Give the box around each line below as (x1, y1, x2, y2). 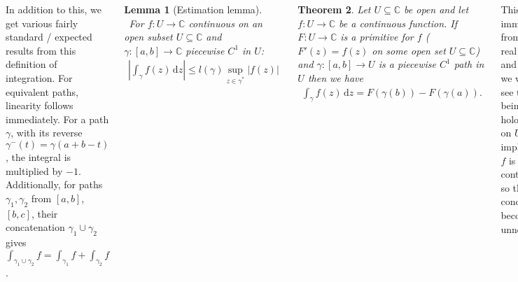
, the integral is (6, 149, 71, 164)
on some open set (372, 43, 446, 57)
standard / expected (6, 29, 92, 44)
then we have (307, 70, 363, 85)
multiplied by (6, 163, 63, 178)
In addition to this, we (6, 2, 101, 16)
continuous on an (188, 15, 262, 30)
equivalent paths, (6, 84, 78, 99)
